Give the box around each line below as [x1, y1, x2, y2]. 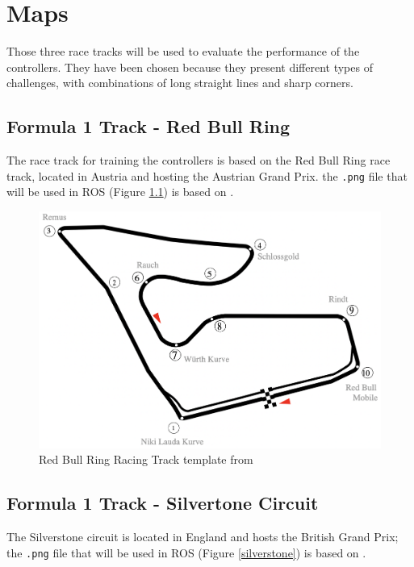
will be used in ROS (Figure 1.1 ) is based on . [6, 183, 234, 200]
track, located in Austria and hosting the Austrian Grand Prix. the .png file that [6, 167, 408, 184]
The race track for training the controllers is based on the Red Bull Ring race [6, 152, 391, 169]
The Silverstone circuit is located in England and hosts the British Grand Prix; [6, 528, 399, 545]
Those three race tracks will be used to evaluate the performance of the [6, 43, 360, 60]
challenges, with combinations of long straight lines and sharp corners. [6, 74, 353, 91]
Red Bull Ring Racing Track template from [39, 451, 253, 468]
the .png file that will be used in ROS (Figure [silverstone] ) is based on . [6, 544, 366, 561]
